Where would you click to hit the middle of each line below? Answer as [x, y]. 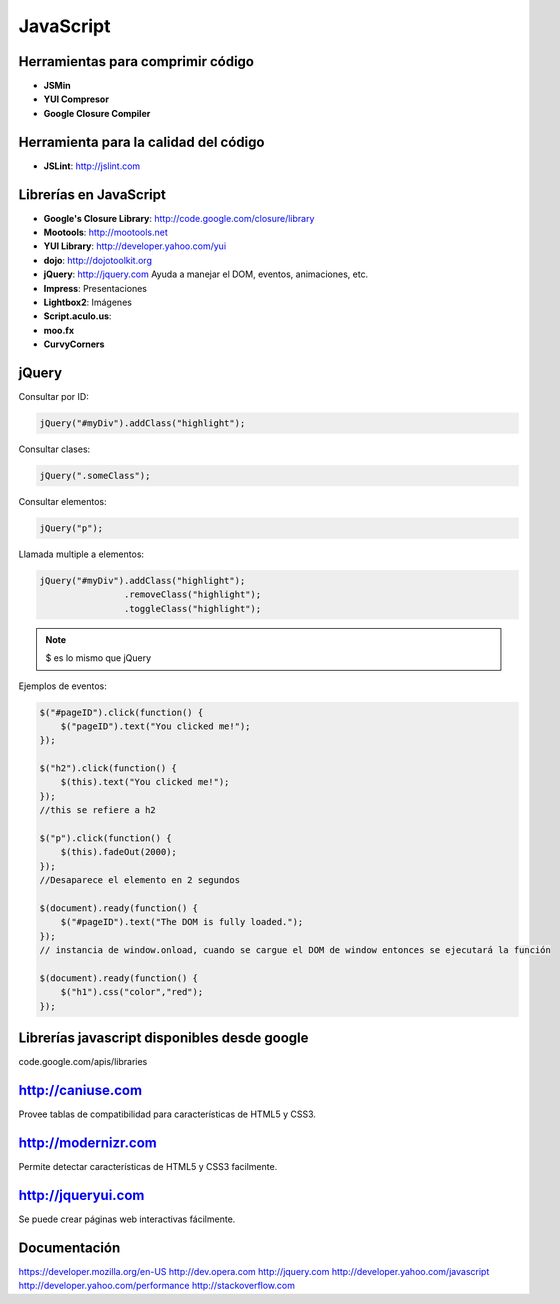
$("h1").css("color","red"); [132, 992]
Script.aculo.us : [77, 316]
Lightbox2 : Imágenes [87, 302]
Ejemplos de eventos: [62, 686]
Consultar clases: [54, 449]
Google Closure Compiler [97, 113]
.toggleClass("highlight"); [192, 608]
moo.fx [59, 330]
